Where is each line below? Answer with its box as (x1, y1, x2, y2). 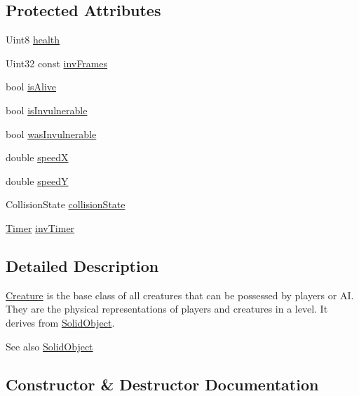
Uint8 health (6, 32, 60, 47)
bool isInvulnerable (6, 102, 88, 117)
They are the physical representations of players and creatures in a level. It (6, 301, 328, 316)
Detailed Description (6, 254, 159, 276)
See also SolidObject (6, 339, 93, 353)
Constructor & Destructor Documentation (6, 373, 319, 395)
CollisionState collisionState (6, 197, 126, 212)
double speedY (6, 173, 69, 188)
